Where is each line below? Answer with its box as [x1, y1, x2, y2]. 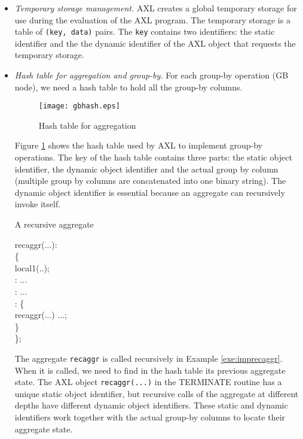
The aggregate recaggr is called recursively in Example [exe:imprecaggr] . [14, 352, 283, 364]
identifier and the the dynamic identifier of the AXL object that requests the [14, 37, 296, 49]
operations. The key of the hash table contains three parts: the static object [14, 151, 292, 164]
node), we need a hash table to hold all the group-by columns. [14, 80, 243, 93]
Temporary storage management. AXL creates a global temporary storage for [14, 2, 297, 14]
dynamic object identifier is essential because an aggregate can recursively [14, 186, 285, 198]
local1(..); [14, 261, 50, 274]
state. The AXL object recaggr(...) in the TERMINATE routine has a [14, 376, 282, 388]
